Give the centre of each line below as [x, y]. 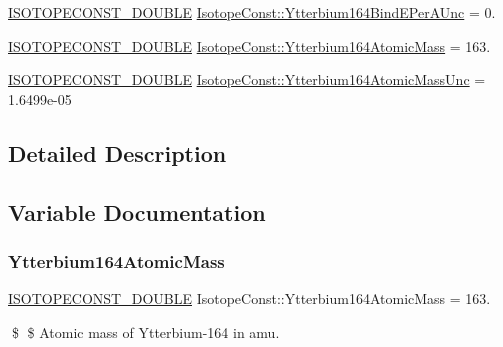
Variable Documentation [137, 211]
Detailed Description [117, 152]
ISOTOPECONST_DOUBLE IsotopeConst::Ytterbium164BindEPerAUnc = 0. [252, 12]
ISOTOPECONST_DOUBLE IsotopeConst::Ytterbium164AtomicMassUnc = [247, 79]
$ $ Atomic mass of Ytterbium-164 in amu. [145, 331]
